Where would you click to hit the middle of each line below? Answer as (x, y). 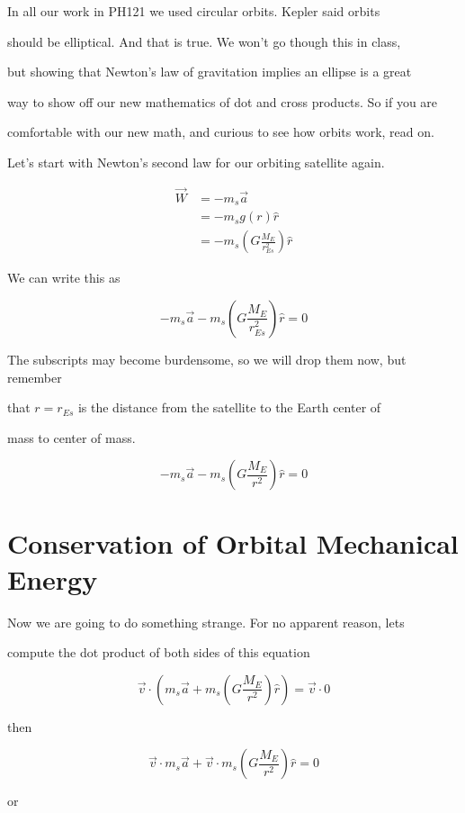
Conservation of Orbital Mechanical (233, 543)
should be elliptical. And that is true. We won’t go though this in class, (204, 41)
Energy (53, 578)
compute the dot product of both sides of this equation (159, 652)
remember (35, 377)
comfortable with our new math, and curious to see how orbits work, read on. (221, 132)
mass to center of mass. (72, 437)
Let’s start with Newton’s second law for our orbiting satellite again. (196, 162)
